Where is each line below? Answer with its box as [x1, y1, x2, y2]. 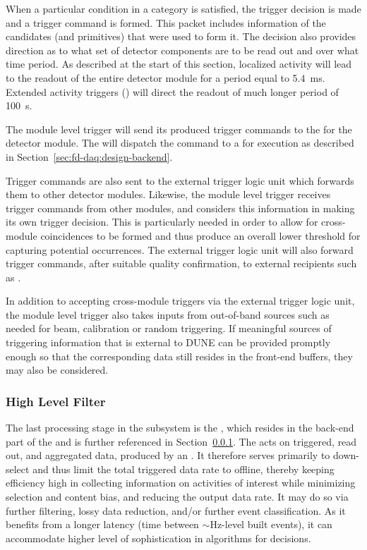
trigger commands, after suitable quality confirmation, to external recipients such [6, 256, 357, 271]
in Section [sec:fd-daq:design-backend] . [6, 149, 173, 164]
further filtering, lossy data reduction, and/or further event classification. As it [6, 503, 346, 518]
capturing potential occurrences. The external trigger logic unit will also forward [6, 242, 354, 257]
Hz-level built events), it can [210, 517, 332, 532]
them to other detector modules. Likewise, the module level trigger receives [6, 187, 331, 202]
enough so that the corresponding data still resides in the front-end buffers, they [6, 348, 353, 363]
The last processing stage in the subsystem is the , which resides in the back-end [6, 420, 354, 435]
